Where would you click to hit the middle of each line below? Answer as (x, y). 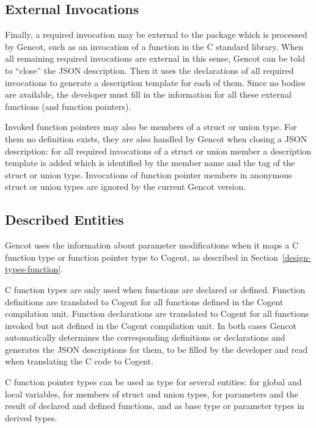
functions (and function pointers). (68, 106)
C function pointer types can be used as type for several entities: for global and (153, 382)
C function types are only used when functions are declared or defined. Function (155, 289)
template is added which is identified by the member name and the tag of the (150, 163)
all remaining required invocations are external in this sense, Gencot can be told (155, 58)
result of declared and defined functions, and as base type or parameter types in (155, 406)
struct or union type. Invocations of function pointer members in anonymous (149, 174)
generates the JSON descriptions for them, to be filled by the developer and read (156, 349)
